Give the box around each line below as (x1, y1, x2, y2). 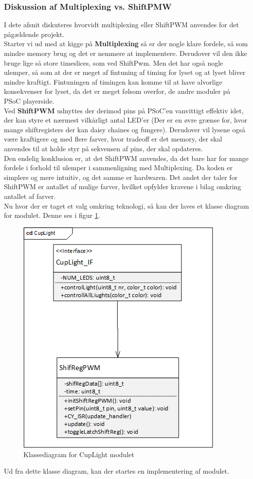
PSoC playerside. (4, 95, 54, 106)
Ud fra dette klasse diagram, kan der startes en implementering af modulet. (4, 465, 229, 476)
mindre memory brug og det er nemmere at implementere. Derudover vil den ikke (4, 48, 247, 58)
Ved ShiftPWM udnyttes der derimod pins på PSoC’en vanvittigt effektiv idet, (4, 105, 244, 115)
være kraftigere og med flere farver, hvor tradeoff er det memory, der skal (4, 134, 222, 144)
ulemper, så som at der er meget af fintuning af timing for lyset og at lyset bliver (4, 67, 246, 77)
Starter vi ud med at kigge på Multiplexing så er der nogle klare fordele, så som (4, 38, 248, 49)
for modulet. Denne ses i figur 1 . (4, 210, 100, 220)
